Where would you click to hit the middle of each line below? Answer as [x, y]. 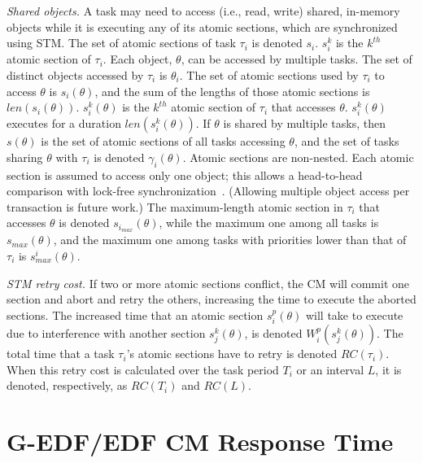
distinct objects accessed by [75, 74]
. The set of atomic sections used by [269, 74]
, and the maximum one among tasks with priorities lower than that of [230, 240]
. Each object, [137, 59]
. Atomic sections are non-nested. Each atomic [298, 157]
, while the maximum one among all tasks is [269, 223]
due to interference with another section [106, 333]
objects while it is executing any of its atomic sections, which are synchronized [202, 26]
